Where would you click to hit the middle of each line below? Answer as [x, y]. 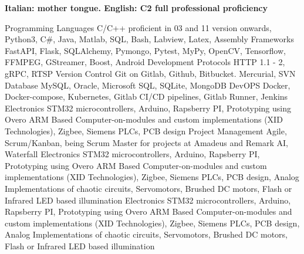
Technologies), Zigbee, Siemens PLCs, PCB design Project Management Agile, [146, 131]
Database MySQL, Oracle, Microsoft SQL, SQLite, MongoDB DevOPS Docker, [148, 85]
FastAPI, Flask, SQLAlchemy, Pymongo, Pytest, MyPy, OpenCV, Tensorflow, [145, 50]
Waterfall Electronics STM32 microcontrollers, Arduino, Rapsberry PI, [132, 154]
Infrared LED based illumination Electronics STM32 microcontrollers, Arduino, [148, 200]
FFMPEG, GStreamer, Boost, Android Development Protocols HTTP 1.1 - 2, [145, 62]
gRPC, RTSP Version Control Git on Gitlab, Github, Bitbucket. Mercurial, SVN [150, 73]
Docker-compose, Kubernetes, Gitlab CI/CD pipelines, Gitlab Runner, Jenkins [146, 96]
